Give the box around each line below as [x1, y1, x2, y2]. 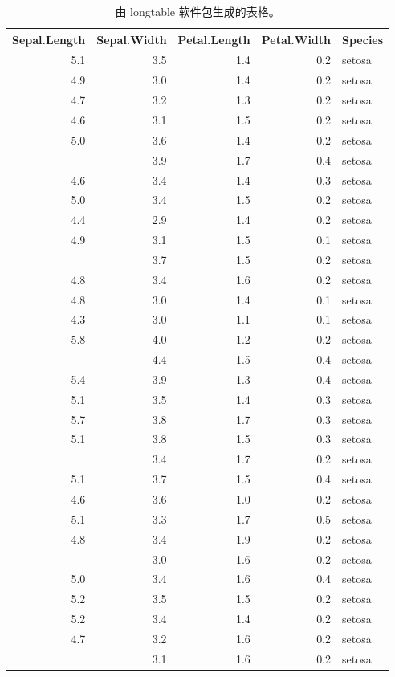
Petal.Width [261, 31, 332, 47]
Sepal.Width [96, 31, 167, 47]
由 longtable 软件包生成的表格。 [115, 3, 280, 19]
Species [342, 31, 384, 47]
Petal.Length [177, 31, 250, 47]
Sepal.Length [12, 31, 86, 47]
